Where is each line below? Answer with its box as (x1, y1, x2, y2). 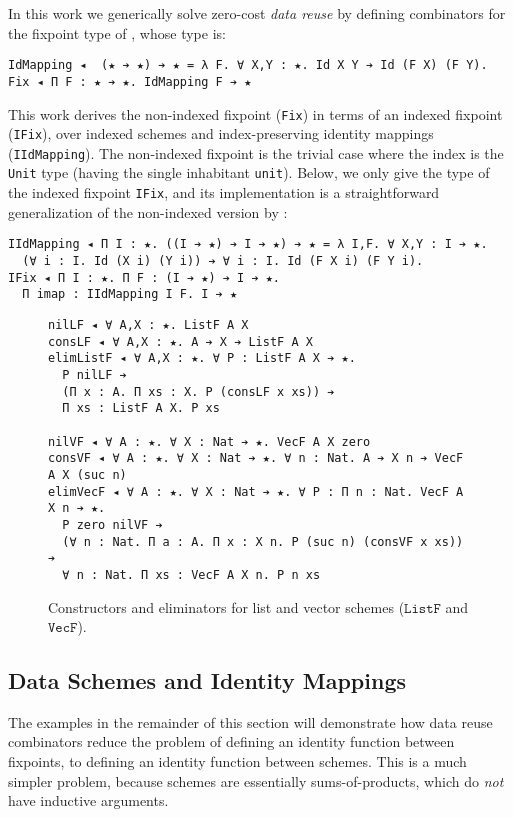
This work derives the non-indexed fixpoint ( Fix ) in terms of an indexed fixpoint (8, 103, 503, 124)
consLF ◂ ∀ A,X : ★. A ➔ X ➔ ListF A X (48, 334, 313, 349)
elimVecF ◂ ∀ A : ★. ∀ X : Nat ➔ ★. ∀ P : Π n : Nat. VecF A (48, 484, 464, 499)
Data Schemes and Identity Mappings (8, 665, 406, 696)
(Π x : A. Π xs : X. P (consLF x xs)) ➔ (62, 384, 335, 399)
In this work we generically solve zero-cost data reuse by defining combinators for (8, 3, 506, 23)
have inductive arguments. (8, 790, 169, 811)
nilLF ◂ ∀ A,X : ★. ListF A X (48, 318, 249, 332)
